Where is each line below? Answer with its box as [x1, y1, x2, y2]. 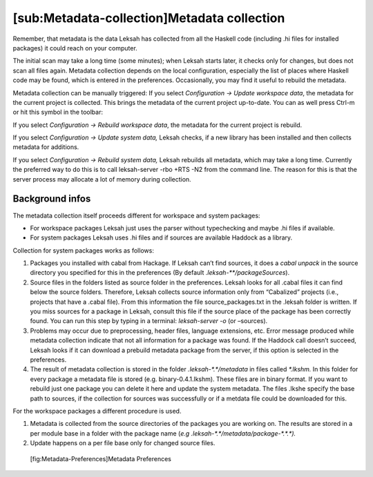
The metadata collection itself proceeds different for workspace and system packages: [12, 211, 260, 220]
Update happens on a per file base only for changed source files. [30, 439, 216, 447]
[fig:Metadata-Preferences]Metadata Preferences [30, 454, 172, 463]
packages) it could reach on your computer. [12, 43, 137, 52]
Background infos [12, 193, 91, 205]
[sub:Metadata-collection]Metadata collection [12, 10, 285, 26]
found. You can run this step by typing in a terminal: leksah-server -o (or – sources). [30, 317, 268, 325]
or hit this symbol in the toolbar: [12, 108, 104, 117]
